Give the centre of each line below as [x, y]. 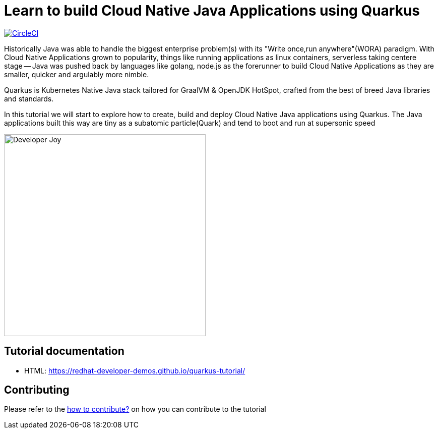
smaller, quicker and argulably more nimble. [77, 74]
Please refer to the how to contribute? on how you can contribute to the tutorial [135, 409]
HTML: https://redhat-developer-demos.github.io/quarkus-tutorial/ [135, 370]
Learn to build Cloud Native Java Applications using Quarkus [212, 11]
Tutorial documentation [64, 351]
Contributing [37, 390]
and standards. [29, 98]
